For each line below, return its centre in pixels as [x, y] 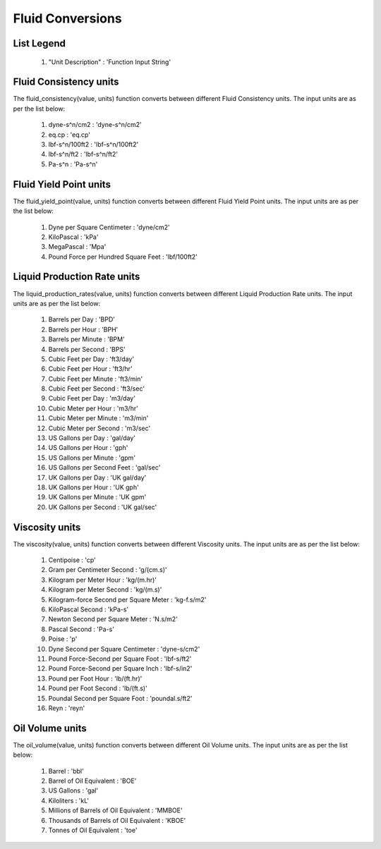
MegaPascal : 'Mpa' [77, 247]
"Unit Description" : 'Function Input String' [110, 62]
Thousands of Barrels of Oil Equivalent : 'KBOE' [117, 820]
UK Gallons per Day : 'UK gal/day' [97, 477]
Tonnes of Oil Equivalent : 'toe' [93, 830]
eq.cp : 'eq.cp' [69, 135]
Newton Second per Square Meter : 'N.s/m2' [113, 619]
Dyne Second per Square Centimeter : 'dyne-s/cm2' [124, 649]
